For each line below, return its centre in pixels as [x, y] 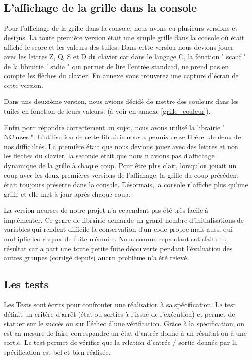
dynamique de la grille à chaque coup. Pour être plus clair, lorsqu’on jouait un [120, 165]
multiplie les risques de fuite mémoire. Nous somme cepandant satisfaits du [116, 239]
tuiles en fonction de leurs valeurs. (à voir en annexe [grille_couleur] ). [107, 111]
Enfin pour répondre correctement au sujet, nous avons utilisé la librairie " [114, 127]
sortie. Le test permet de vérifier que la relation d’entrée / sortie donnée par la [121, 342]
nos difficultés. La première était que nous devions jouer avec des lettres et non [121, 146]
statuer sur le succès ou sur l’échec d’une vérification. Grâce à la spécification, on [124, 323]
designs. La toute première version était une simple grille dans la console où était [124, 37]
